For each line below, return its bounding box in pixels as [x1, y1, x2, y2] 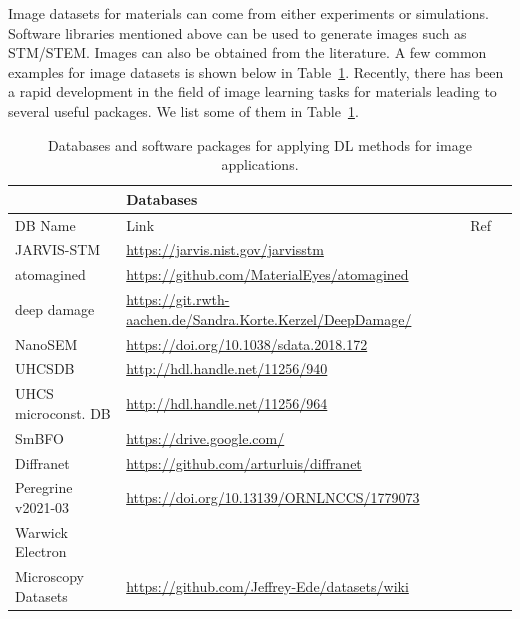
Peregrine [15, 477, 73, 498]
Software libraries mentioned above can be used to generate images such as [8, 22, 467, 43]
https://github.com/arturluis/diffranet [126, 452, 362, 473]
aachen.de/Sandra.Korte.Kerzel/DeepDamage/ [126, 308, 412, 329]
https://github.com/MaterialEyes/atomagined [126, 264, 409, 285]
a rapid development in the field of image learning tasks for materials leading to [8, 81, 497, 102]
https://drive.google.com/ [126, 427, 285, 448]
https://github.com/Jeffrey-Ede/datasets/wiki [126, 576, 409, 597]
